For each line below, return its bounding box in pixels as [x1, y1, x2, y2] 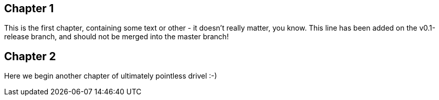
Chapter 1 [4, 2, 54, 15]
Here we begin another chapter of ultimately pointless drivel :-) [4, 71, 217, 81]
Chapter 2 [4, 49, 56, 63]
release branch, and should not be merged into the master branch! [4, 32, 229, 41]
